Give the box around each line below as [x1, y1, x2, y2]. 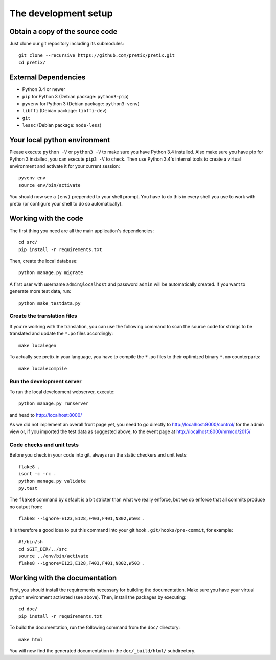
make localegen [18, 343, 57, 348]
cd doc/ [18, 606, 38, 612]
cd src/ [18, 239, 38, 245]
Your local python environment [9, 135, 110, 144]
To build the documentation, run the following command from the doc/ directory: [9, 624, 180, 631]
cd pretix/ [18, 59, 46, 65]
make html [18, 636, 43, 642]
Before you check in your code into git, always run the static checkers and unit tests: [9, 452, 188, 458]
